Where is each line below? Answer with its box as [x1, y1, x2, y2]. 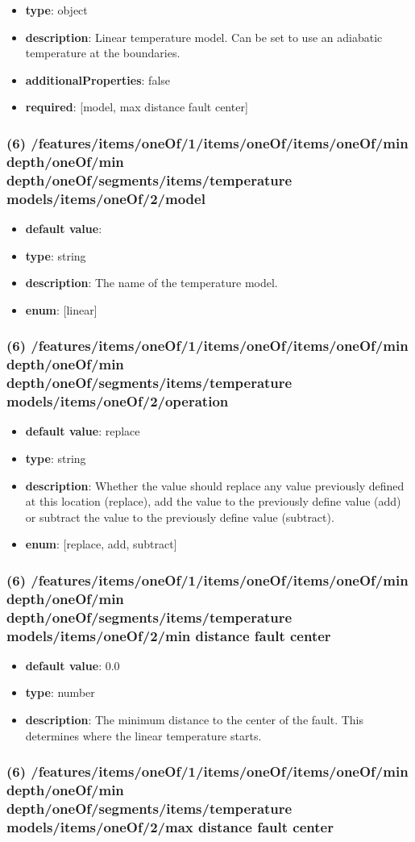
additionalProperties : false [25, 71, 171, 88]
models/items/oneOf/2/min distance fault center [6, 625, 331, 645]
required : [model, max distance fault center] [25, 98, 248, 115]
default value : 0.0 [25, 657, 120, 673]
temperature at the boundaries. [25, 44, 181, 61]
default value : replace [25, 423, 140, 440]
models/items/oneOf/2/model [6, 188, 205, 208]
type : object [25, 2, 88, 18]
